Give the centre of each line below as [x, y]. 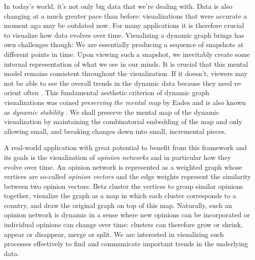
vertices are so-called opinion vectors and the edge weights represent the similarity [127, 176]
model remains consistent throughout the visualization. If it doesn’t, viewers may [126, 73]
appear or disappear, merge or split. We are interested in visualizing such [114, 234]
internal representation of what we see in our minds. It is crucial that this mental [126, 64]
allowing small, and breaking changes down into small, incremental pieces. [115, 131]
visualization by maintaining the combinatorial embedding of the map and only [123, 121]
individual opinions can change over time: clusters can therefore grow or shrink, [123, 224]
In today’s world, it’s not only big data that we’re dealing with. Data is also [118, 6]
